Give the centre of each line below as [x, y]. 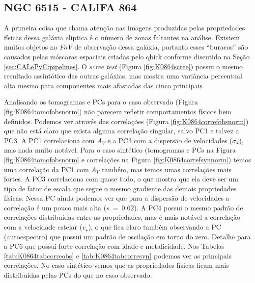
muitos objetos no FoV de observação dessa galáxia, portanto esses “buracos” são [126, 47]
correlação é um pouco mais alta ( [55, 207]
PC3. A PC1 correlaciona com [49, 140]
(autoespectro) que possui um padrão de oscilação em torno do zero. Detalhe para [127, 236]
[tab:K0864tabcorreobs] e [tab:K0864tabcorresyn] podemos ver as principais [118, 255]
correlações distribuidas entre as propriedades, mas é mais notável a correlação [122, 217]
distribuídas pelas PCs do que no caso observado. [78, 275]
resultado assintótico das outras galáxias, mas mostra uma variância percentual [123, 76]
